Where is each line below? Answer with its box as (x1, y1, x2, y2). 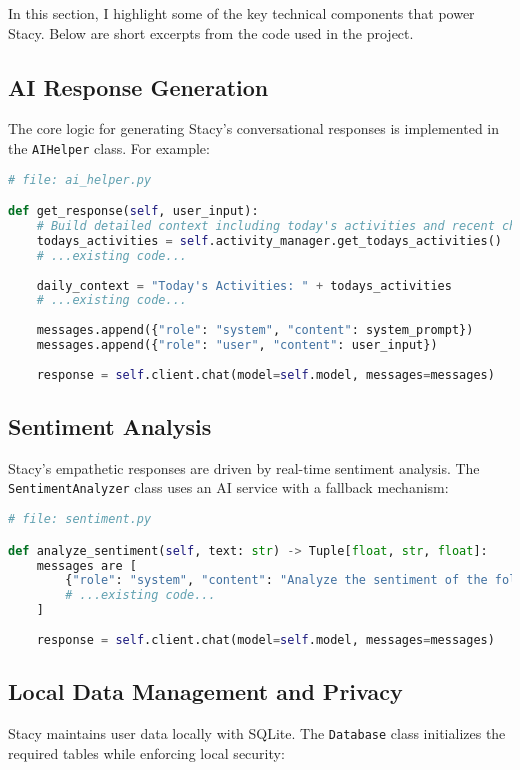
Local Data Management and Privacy (8, 676, 403, 707)
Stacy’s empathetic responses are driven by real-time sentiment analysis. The (8, 457, 480, 478)
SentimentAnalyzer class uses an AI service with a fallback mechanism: (8, 477, 449, 498)
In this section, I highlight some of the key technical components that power (8, 3, 475, 23)
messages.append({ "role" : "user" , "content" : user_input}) (36, 338, 438, 353)
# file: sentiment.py (8, 512, 152, 527)
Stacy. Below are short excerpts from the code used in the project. (8, 22, 414, 43)
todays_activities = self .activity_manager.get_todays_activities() (36, 233, 502, 248)
